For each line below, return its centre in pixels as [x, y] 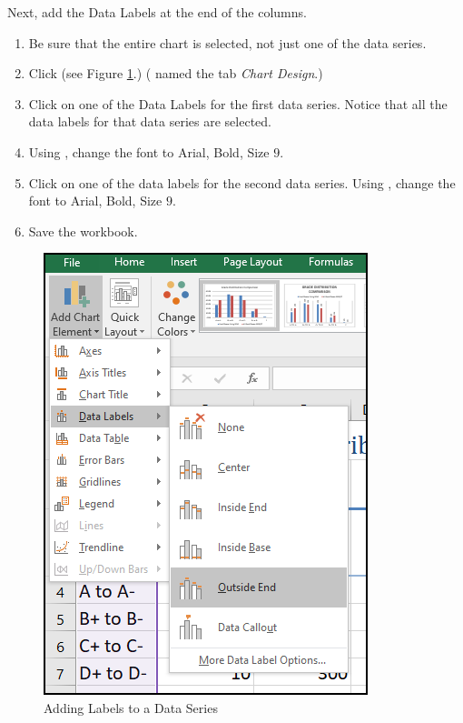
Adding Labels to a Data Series [131, 707]
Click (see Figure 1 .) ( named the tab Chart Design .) [176, 73]
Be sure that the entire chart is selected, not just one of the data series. [227, 42]
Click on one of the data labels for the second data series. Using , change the [242, 182]
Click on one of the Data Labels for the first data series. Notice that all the [238, 103]
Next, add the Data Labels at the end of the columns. [157, 12]
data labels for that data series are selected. [150, 121]
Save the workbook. [83, 231]
